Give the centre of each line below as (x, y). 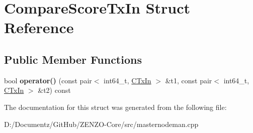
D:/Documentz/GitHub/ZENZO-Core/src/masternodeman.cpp (101, 124)
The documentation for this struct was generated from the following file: (115, 107)
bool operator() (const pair (48, 80)
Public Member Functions (73, 59)
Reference (39, 27)
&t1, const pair (189, 80)
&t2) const (54, 90)
